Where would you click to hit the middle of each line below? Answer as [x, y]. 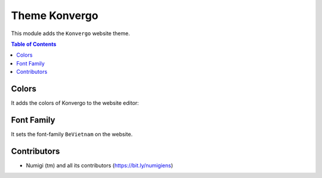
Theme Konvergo [55, 15]
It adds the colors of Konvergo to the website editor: [75, 103]
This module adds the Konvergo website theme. [71, 33]
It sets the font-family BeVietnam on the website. [72, 134]
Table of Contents [34, 44]
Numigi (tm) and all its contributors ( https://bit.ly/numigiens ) [100, 165]
